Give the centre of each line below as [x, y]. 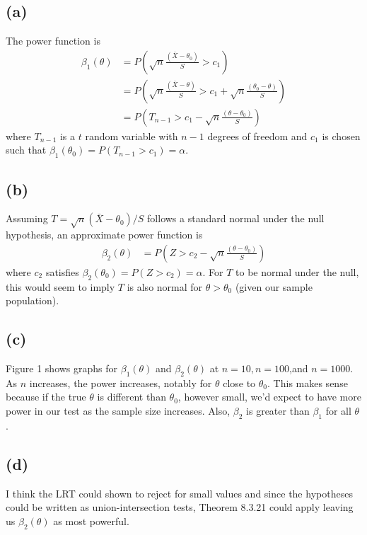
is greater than [278, 411]
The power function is [53, 41]
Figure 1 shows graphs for [62, 368]
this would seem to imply [60, 286]
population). [33, 300]
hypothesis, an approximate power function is [104, 235]
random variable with [132, 136]
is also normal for [165, 286]
